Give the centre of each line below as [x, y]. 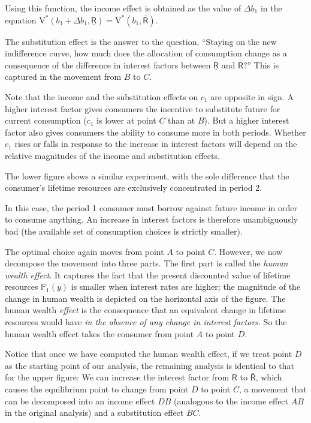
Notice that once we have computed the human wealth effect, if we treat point [149, 354]
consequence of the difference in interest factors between [108, 64]
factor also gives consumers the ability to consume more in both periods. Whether [155, 132]
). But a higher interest [247, 120]
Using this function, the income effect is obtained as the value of [123, 8]
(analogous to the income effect [231, 400]
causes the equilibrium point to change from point [97, 389]
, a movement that [273, 389]
